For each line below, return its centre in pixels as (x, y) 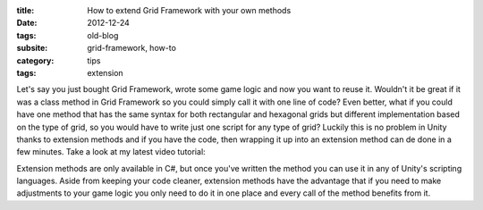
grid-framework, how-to (131, 48)
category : (35, 60)
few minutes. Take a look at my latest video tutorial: (111, 152)
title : (25, 10)
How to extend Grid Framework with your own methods (189, 10)
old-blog (103, 35)
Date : (27, 23)
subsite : (32, 48)
